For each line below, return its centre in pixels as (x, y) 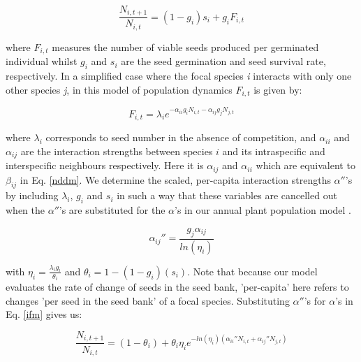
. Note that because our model (252, 271)
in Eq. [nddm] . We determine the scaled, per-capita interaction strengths (175, 179)
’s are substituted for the (112, 210)
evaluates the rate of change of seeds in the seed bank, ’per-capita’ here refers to (177, 287)
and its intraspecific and (274, 151)
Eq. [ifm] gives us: (44, 314)
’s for (315, 300)
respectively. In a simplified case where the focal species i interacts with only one (179, 76)
